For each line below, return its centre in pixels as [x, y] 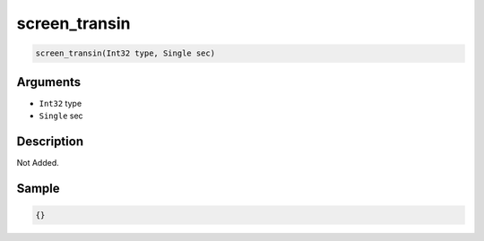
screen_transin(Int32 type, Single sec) [125, 53]
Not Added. [38, 162]
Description [50, 141]
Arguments [49, 82]
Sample [38, 188]
